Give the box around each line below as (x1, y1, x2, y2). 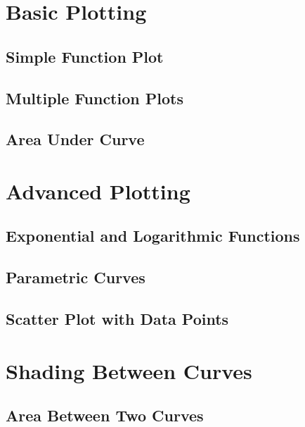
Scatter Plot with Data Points (6, 308, 229, 330)
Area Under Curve (6, 128, 145, 150)
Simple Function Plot (6, 45, 164, 67)
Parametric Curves (6, 266, 145, 288)
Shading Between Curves (6, 356, 252, 385)
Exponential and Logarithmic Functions (6, 225, 300, 247)
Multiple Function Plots (6, 87, 183, 109)
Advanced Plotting (6, 176, 190, 205)
